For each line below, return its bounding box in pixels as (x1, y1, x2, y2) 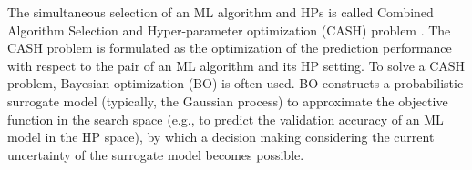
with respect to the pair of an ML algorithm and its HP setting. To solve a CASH (7, 55, 466, 75)
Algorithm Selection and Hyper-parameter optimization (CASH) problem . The (7, 20, 451, 39)
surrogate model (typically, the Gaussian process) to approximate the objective (7, 91, 448, 110)
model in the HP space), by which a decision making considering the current (7, 127, 435, 146)
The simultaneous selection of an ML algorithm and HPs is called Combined (7, 3, 434, 21)
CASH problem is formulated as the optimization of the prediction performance (7, 38, 452, 57)
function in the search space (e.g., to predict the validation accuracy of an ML (7, 109, 444, 128)
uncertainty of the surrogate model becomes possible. (7, 145, 304, 164)
